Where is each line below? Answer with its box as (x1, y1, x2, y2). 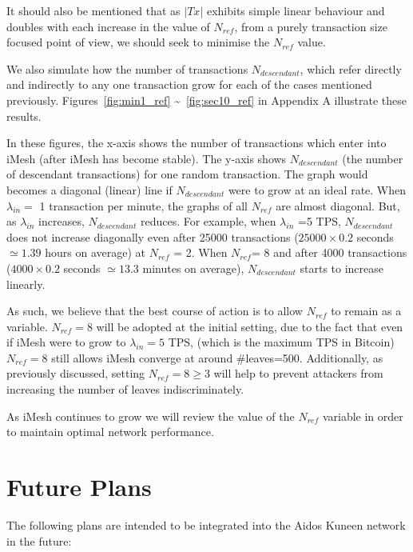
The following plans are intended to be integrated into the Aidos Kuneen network (6, 516, 406, 533)
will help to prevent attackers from (213, 365, 383, 382)
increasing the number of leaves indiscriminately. (6, 381, 244, 398)
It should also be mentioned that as (6, 2, 181, 18)
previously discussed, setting (6, 365, 145, 382)
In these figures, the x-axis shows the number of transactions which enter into (6, 134, 387, 151)
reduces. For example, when (140, 213, 276, 230)
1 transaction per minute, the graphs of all (39, 197, 248, 214)
